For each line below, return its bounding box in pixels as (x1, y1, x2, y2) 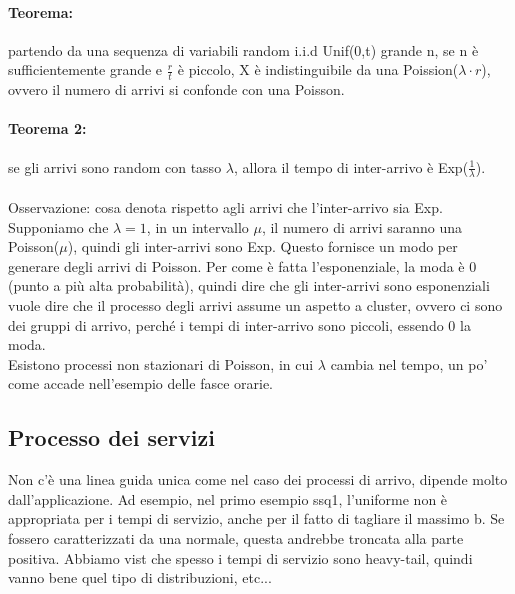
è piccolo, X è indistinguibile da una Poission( (177, 59, 459, 80)
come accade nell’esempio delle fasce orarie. (8, 373, 274, 394)
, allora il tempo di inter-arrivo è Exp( (233, 156, 469, 177)
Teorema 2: (8, 118, 87, 139)
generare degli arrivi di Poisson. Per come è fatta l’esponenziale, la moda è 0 (8, 255, 477, 276)
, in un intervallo (146, 216, 249, 237)
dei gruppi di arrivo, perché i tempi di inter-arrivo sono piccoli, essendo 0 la (8, 314, 471, 335)
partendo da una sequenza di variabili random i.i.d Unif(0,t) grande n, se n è (8, 39, 479, 60)
